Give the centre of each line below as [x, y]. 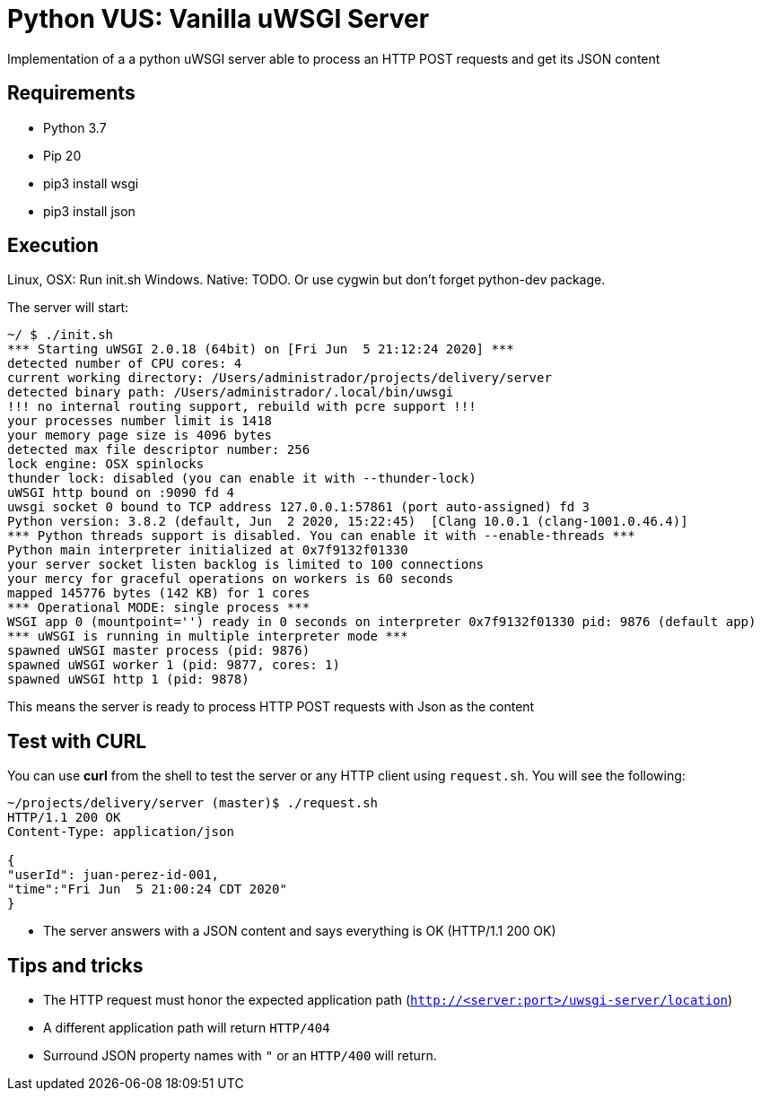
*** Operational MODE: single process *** [159, 608]
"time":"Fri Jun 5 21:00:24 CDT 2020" [147, 889]
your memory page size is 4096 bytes [140, 436]
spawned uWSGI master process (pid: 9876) [159, 651]
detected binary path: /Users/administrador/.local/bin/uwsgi [231, 392]
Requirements [71, 93]
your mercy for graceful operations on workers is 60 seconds [231, 579]
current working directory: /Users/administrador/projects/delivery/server [280, 378]
